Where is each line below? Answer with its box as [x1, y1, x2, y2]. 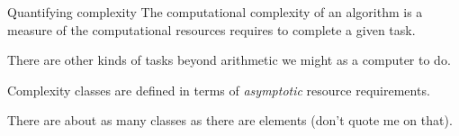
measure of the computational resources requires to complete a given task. [7, 20, 416, 39]
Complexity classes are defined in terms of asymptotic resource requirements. [7, 80, 430, 99]
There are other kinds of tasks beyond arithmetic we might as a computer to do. [7, 50, 451, 69]
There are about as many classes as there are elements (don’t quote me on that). [7, 111, 453, 130]
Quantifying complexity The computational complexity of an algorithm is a [7, 3, 423, 21]
